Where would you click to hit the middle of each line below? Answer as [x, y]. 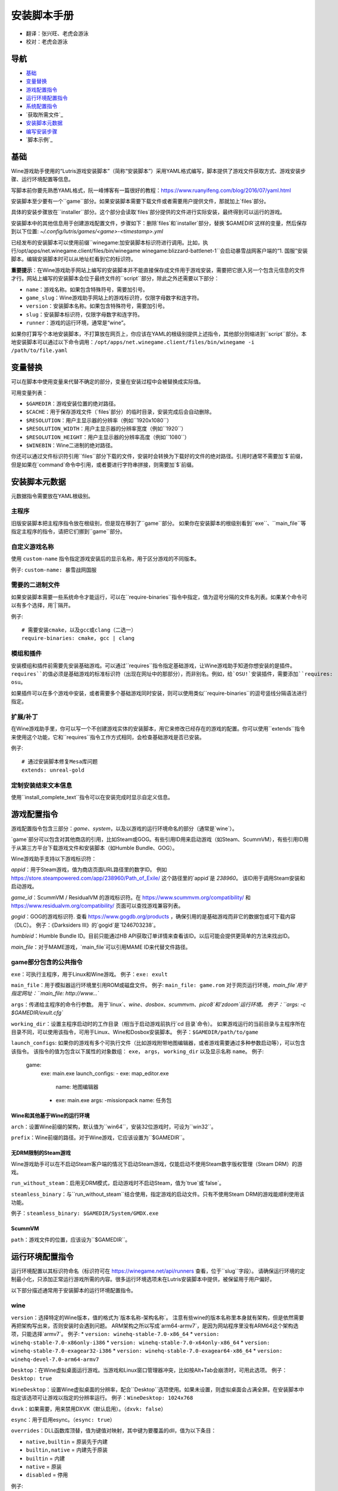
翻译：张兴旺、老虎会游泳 [57, 33]
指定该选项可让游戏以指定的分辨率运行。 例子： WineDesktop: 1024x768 [102, 1398]
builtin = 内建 [46, 1458]
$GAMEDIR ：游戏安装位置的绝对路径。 [72, 403]
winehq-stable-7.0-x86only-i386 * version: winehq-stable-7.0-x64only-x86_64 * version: [140, 1342]
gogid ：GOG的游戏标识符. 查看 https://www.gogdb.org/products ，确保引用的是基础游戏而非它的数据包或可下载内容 [153, 917]
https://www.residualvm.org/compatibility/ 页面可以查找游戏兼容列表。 [97, 905]
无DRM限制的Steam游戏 [41, 1153]
